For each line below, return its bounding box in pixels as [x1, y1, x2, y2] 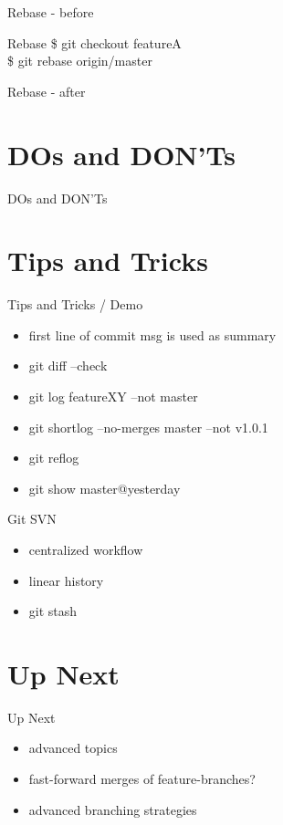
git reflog [28, 448, 79, 467]
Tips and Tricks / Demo [7, 295, 143, 314]
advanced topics [28, 738, 118, 757]
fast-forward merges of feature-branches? [28, 769, 256, 788]
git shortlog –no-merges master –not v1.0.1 [28, 417, 268, 436]
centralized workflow [28, 539, 143, 559]
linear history [28, 570, 104, 590]
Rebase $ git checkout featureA [7, 33, 182, 52]
